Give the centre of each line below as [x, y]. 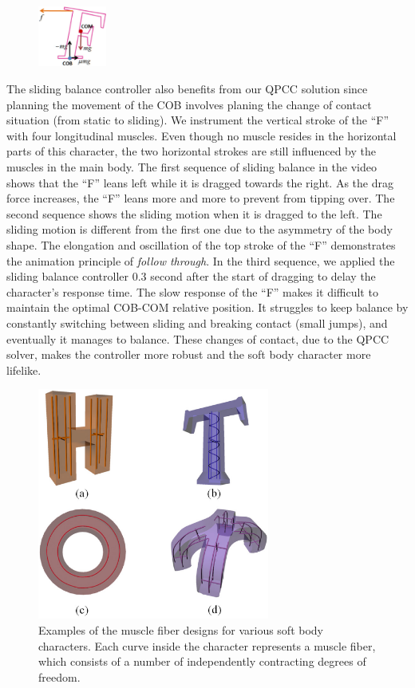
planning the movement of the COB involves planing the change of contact [189, 104]
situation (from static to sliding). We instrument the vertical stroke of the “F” [198, 120]
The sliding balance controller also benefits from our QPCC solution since [187, 89]
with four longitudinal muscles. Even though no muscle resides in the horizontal [202, 135]
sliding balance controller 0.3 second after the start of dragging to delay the [191, 276]
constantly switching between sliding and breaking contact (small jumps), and [197, 322]
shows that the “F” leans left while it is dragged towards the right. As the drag [200, 182]
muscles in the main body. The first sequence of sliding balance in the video [192, 167]
